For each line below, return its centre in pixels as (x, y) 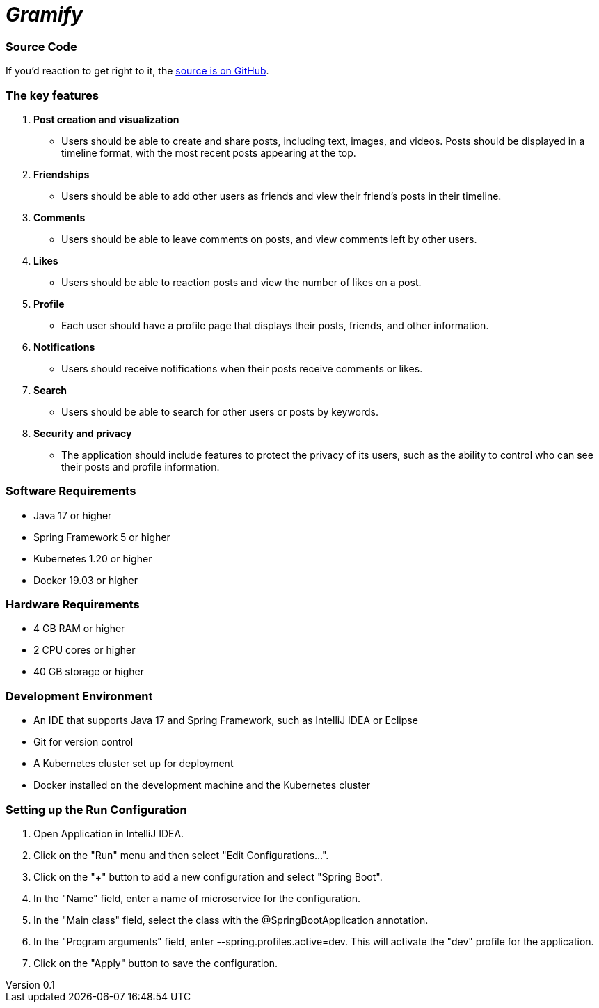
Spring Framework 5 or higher (102, 537)
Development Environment (79, 696)
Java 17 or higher (73, 515)
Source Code (41, 46)
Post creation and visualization (106, 119)
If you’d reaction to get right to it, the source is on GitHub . (137, 71)
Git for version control (83, 742)
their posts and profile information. (141, 466)
